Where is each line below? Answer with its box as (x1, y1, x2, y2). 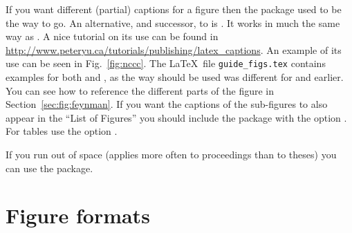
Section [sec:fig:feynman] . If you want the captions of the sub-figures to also (6, 97, 328, 111)
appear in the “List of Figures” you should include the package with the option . (6, 110, 347, 124)
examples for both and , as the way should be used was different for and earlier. (6, 70, 344, 84)
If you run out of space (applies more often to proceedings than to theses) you (6, 147, 337, 161)
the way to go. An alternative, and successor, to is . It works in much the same (6, 15, 340, 30)
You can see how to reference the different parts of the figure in (6, 83, 275, 97)
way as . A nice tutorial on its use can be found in (6, 29, 219, 44)
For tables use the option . (6, 124, 118, 138)
